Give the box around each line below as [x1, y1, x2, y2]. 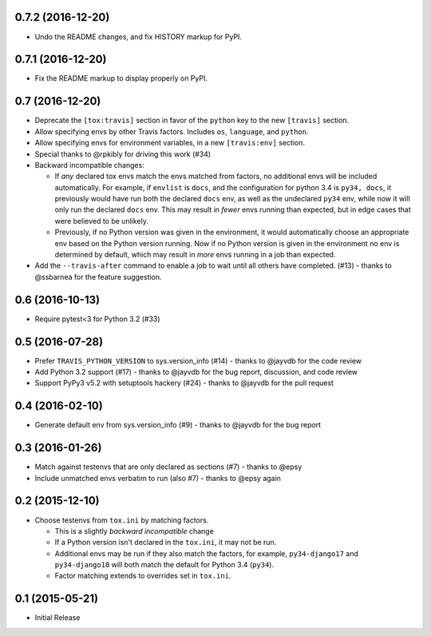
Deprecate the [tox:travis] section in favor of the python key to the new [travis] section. [34, 116, 350, 125]
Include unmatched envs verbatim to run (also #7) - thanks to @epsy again [34, 473, 281, 483]
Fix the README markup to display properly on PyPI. [34, 74, 208, 83]
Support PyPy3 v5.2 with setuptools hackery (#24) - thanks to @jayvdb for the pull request [34, 378, 334, 388]
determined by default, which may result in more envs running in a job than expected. [54, 250, 336, 260]
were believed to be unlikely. [54, 216, 149, 225]
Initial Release [34, 613, 81, 622]
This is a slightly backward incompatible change [54, 526, 215, 535]
